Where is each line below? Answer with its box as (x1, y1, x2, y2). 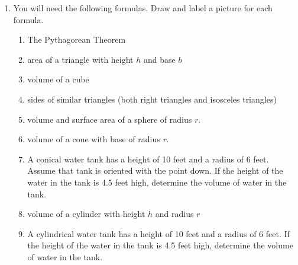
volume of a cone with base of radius (27, 133, 160, 145)
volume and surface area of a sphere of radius (27, 113, 192, 125)
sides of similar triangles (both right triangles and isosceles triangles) (27, 92, 277, 105)
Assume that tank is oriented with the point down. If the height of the (27, 164, 283, 177)
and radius (155, 207, 194, 220)
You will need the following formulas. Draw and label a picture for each (13, 2, 273, 14)
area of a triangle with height (27, 53, 134, 65)
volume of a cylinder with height (27, 207, 145, 220)
